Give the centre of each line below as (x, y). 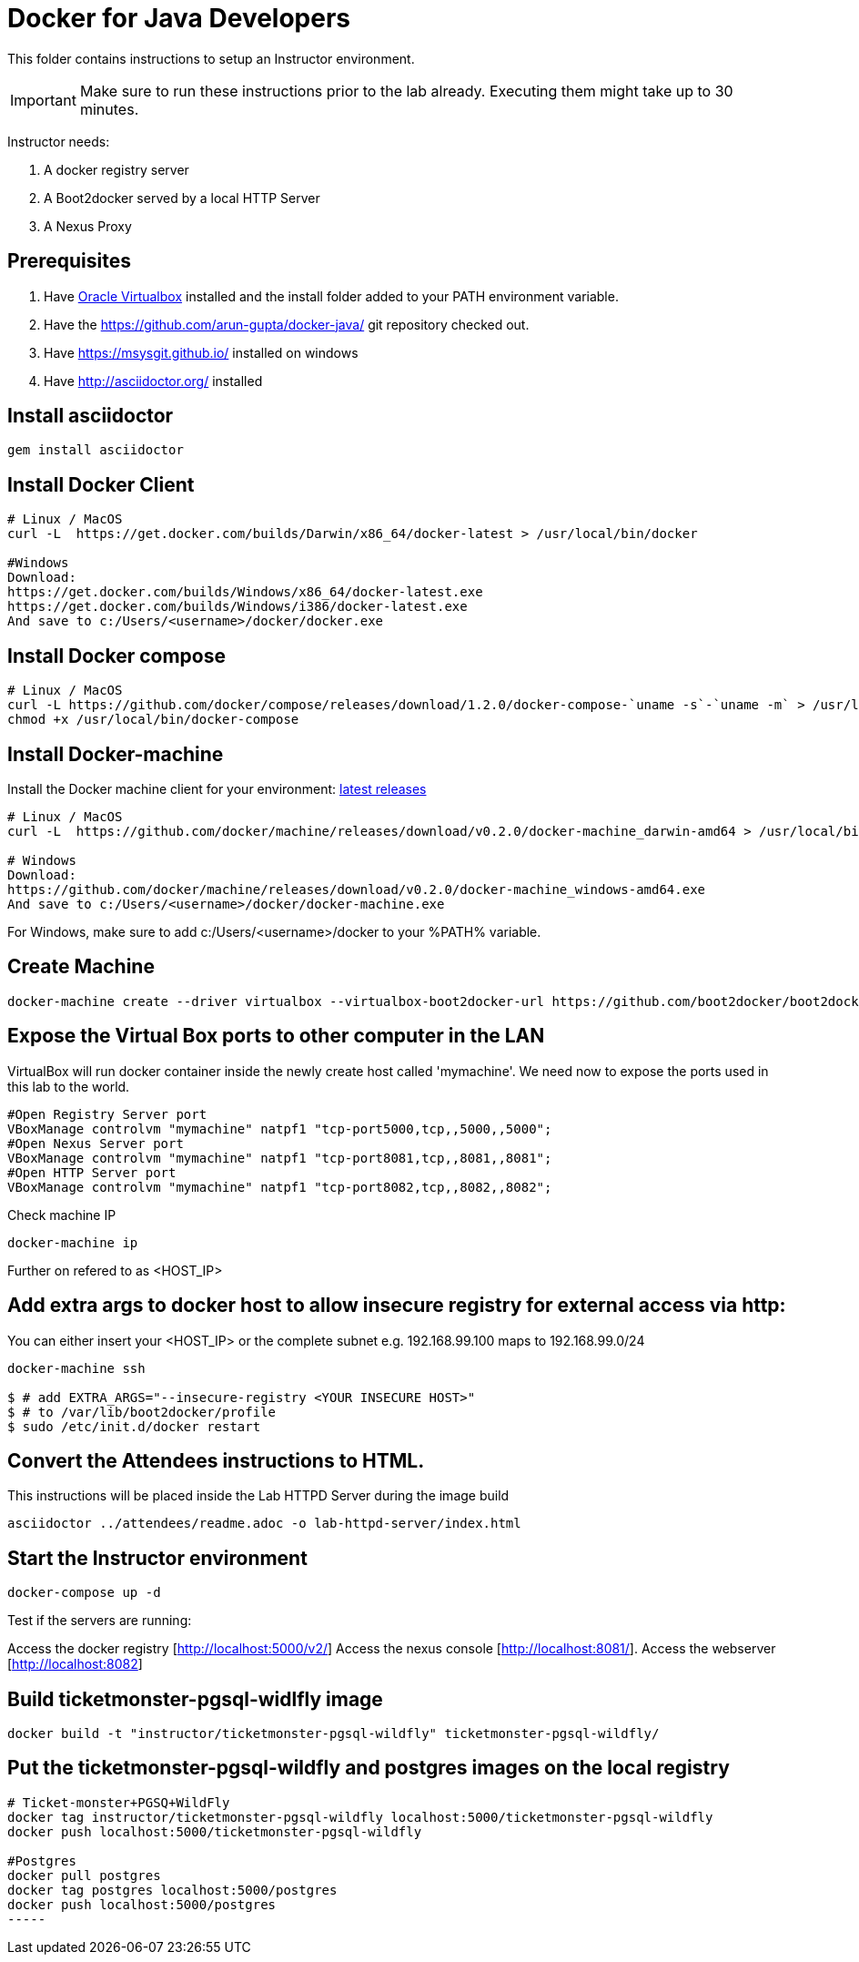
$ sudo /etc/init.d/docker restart (134, 1426)
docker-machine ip (73, 1242)
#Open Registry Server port (107, 1114)
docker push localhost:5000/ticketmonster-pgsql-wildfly (215, 1831)
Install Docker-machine (116, 754)
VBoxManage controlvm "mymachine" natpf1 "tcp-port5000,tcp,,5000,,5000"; (280, 1128)
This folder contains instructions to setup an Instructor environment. (211, 58)
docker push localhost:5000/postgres (142, 1904)
